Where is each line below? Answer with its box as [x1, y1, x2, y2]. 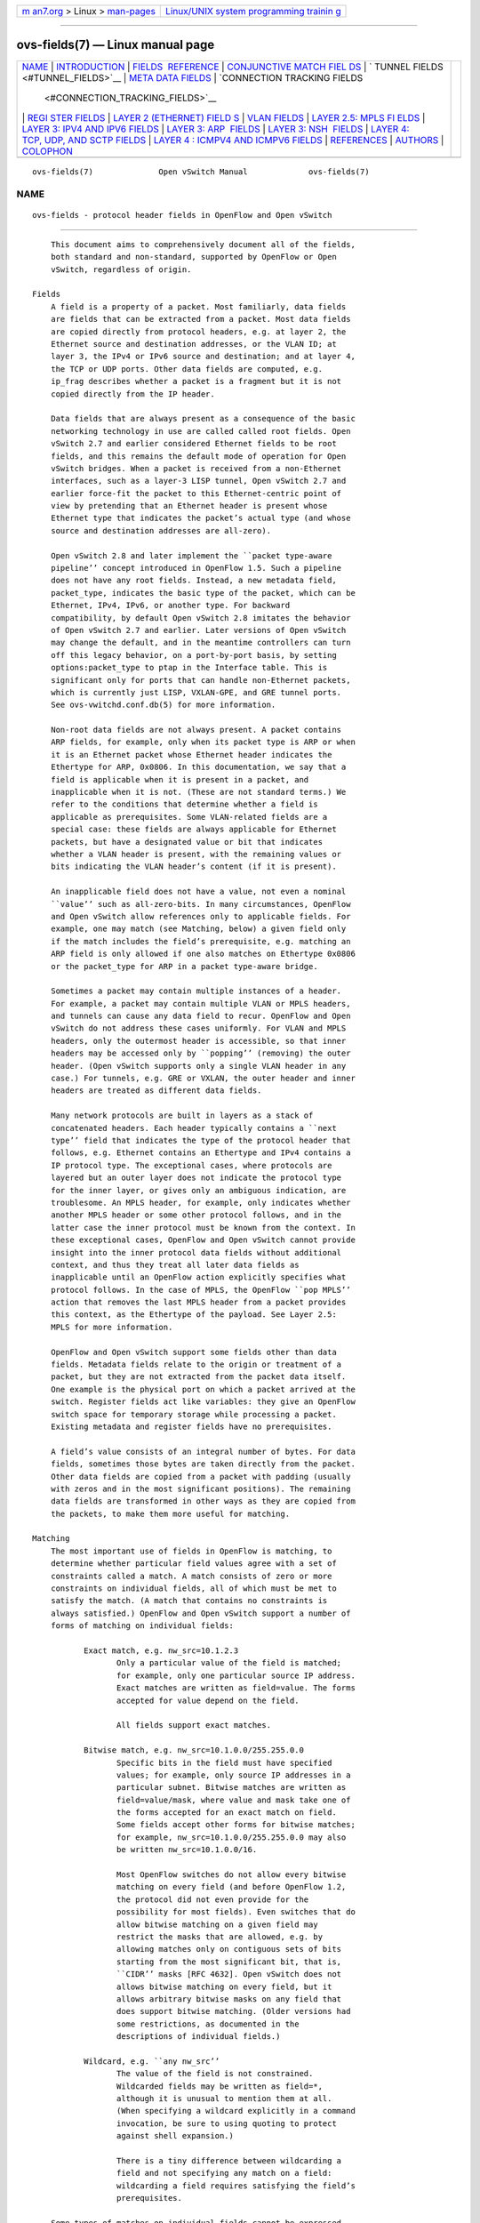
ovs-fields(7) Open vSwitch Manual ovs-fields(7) [32, 166, 370, 177]
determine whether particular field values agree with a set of [50, 1559, 337, 1569]
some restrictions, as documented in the [116, 2018, 300, 2029]
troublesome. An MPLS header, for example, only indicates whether [50, 1197, 351, 1208]
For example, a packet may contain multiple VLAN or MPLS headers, [50, 999, 351, 1008]
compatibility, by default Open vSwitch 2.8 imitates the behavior [50, 613, 351, 622]
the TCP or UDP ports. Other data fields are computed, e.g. [50, 364, 324, 373]
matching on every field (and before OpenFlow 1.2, [116, 1882, 347, 1892]
